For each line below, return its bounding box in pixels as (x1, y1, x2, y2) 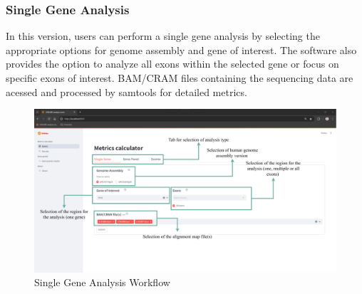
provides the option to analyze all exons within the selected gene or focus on (6, 56, 339, 71)
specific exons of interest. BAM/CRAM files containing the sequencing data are (6, 70, 353, 85)
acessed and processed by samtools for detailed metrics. (6, 84, 247, 99)
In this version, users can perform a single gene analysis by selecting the (6, 28, 320, 43)
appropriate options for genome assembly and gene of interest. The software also (6, 42, 357, 57)
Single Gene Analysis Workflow (34, 275, 170, 290)
